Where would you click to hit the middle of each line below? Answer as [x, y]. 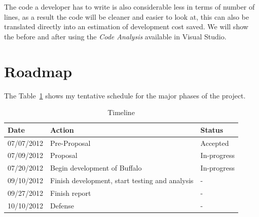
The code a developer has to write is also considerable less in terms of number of [129, 7]
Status [212, 129]
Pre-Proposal [70, 143]
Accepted [215, 143]
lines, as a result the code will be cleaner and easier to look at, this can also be [127, 16]
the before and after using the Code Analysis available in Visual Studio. [115, 36]
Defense [62, 205]
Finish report [71, 193]
